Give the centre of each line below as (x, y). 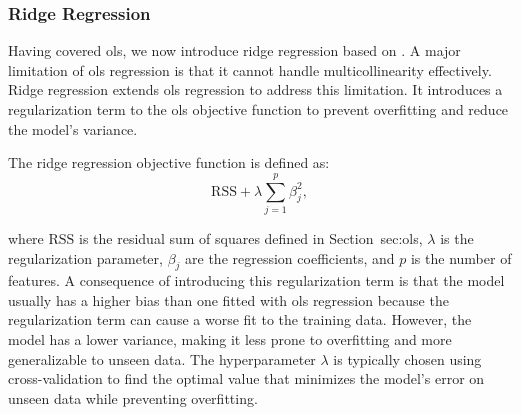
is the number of (461, 257)
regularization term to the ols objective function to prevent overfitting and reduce (258, 109)
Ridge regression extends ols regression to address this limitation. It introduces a (255, 89)
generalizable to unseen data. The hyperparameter (162, 358)
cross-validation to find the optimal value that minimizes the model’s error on (246, 378)
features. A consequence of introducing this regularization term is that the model (256, 280)
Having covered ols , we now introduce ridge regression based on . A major (234, 50)
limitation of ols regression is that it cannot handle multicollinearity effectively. (250, 69)
